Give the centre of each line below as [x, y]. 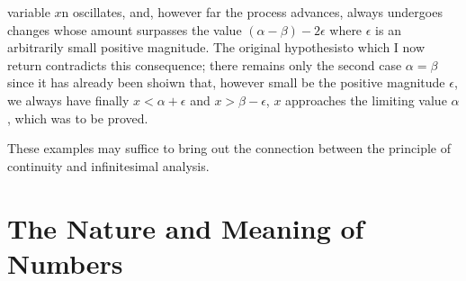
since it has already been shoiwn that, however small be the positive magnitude [226, 82]
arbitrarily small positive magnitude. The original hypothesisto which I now [216, 47]
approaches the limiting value [366, 100]
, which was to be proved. [78, 118]
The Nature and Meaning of [186, 227]
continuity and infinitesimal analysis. [108, 165]
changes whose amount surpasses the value [125, 29]
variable [29, 12]
